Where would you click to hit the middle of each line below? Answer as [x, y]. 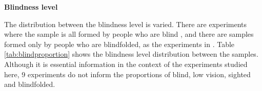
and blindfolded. [30, 84]
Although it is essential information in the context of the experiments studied [126, 64]
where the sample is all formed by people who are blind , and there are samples [129, 34]
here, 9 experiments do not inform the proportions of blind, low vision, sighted [127, 74]
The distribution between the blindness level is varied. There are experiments [126, 24]
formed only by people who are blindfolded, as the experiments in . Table [119, 44]
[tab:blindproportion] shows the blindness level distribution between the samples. [131, 54]
